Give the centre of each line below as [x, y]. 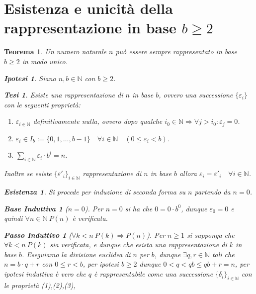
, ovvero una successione [196, 95]
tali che [223, 254]
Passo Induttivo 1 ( [38, 235]
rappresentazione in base [90, 28]
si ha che [139, 208]
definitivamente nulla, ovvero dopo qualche [98, 121]
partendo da [213, 191]
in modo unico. [45, 61]
